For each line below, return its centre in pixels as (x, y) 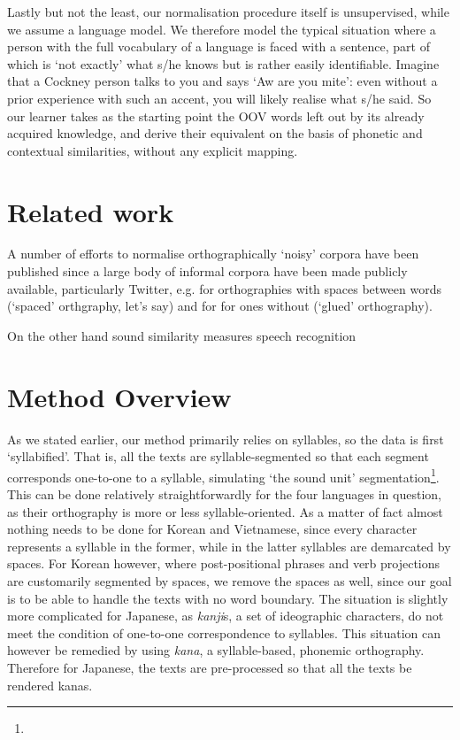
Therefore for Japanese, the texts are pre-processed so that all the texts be (210, 667)
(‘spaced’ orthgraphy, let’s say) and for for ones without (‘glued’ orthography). (220, 306)
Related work (91, 211)
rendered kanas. (50, 685)
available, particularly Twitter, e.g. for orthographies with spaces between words (224, 288)
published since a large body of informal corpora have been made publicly (207, 271)
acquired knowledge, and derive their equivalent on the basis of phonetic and (215, 133)
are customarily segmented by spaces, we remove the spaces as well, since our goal (230, 580)
